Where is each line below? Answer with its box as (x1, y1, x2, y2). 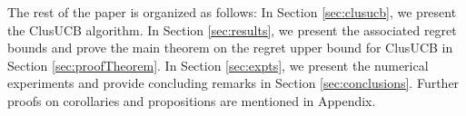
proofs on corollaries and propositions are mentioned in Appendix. (7, 91, 376, 110)
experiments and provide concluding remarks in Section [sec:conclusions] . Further (7, 73, 460, 92)
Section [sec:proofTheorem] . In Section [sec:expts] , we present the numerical (7, 55, 429, 74)
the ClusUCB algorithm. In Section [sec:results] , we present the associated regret (7, 20, 457, 39)
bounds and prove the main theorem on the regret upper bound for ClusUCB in (7, 38, 453, 57)
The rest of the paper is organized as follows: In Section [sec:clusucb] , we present (7, 3, 457, 21)
